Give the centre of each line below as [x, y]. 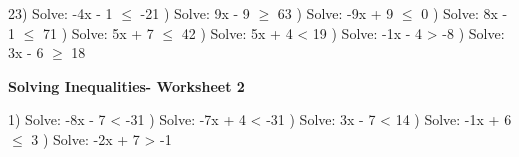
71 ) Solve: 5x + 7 [98, 32]
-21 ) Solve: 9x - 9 [195, 13]
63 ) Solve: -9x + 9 [335, 13]
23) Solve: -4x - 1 [60, 13]
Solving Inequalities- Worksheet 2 [126, 85]
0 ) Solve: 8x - [464, 13]
